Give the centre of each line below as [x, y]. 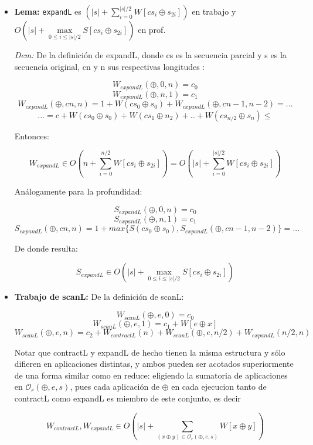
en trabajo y [214, 11]
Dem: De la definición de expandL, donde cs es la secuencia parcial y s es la [150, 55]
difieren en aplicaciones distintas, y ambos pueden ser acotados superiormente [154, 364]
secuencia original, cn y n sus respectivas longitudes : [110, 66]
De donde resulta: [46, 248]
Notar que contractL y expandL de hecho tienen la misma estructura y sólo [150, 352]
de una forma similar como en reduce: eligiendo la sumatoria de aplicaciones [151, 375]
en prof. [152, 29]
